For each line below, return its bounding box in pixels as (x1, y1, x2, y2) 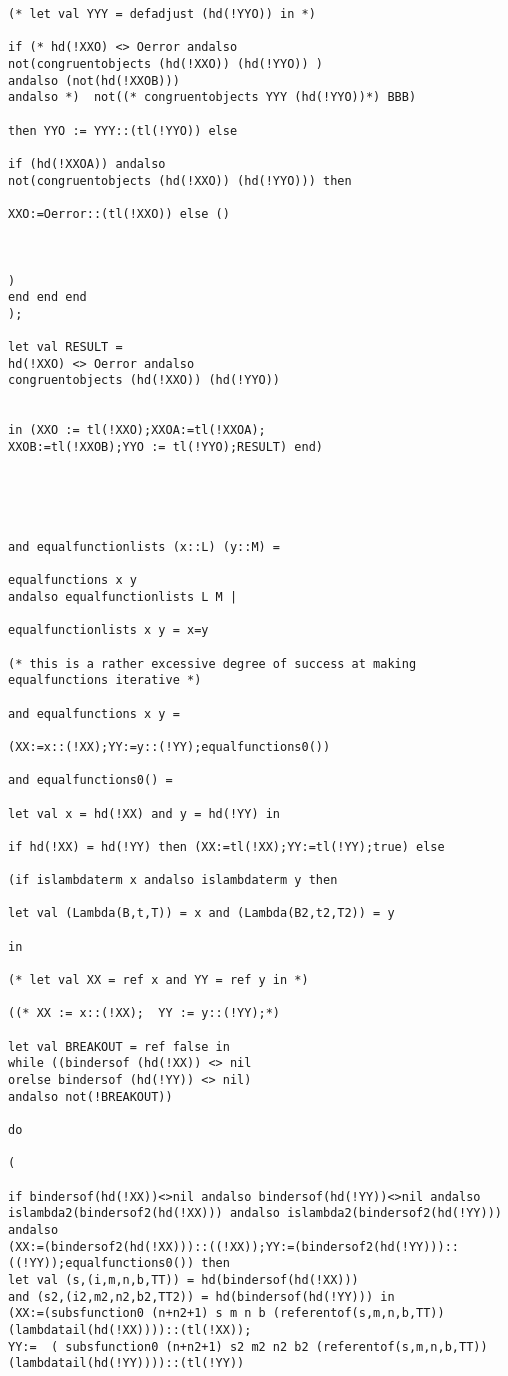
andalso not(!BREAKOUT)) (8, 1089, 173, 1104)
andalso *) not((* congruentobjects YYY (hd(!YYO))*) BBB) (8, 90, 417, 105)
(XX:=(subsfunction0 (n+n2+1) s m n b (8, 1306, 266, 1321)
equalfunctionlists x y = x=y (8, 623, 209, 638)
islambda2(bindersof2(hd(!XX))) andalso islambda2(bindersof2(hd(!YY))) (8, 1206, 502, 1221)
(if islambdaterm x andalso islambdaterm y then (8, 873, 338, 888)
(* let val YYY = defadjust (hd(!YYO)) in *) (8, 7, 316, 21)
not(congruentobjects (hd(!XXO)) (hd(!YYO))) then (8, 173, 352, 188)
